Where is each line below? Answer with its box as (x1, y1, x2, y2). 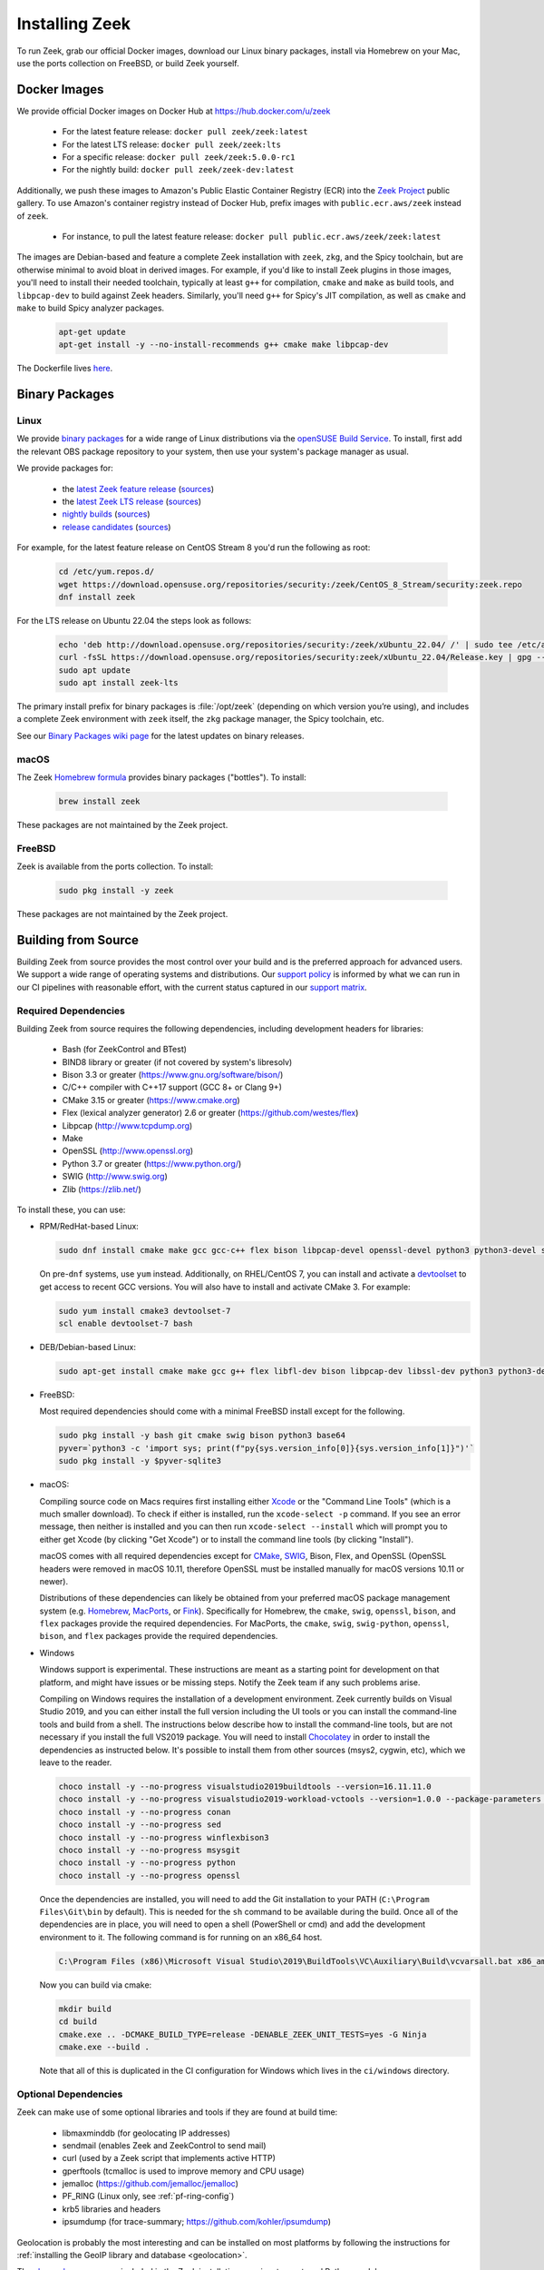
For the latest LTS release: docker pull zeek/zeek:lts (62, 139, 281, 150)
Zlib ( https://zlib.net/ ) (62, 1183, 142, 1194)
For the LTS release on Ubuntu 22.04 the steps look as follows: (16, 615, 252, 626)
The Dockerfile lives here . (16, 363, 113, 374)
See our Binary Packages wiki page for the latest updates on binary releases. (16, 730, 305, 741)
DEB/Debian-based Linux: (39, 1342, 136, 1353)
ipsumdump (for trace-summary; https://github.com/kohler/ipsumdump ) (62, 2216, 331, 2227)
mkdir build (58, 2003, 112, 2014)
